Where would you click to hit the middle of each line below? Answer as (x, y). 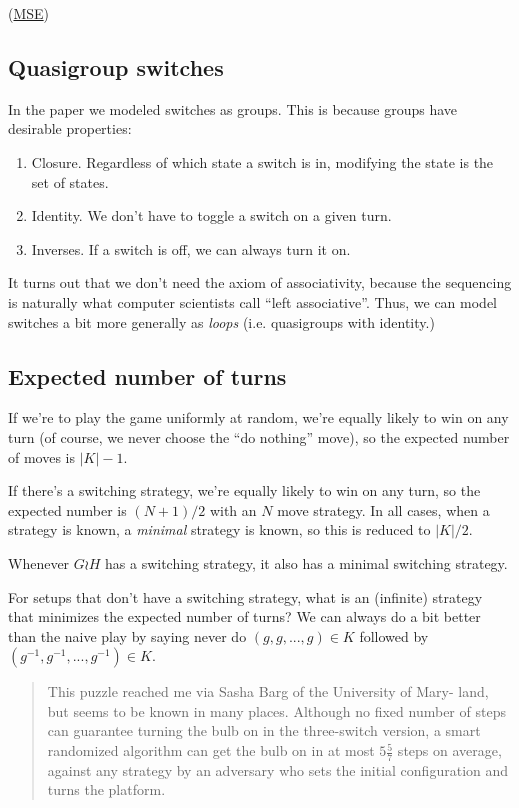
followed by (394, 635)
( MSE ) (29, 13)
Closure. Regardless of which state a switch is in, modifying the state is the (262, 161)
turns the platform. (106, 789)
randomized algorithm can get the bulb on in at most (211, 750)
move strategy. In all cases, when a (383, 509)
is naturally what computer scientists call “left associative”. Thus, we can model (253, 301)
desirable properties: (70, 128)
